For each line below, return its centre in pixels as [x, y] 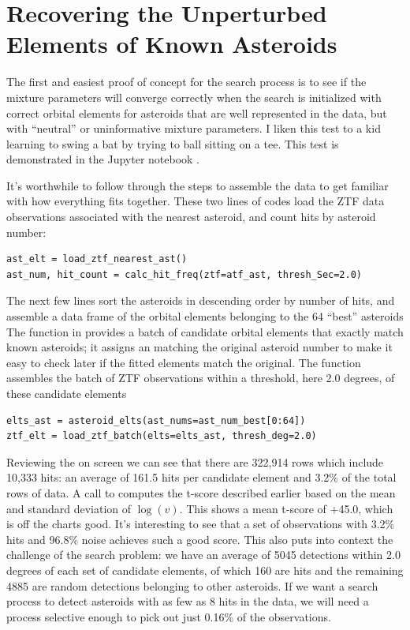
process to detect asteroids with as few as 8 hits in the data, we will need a [188, 601]
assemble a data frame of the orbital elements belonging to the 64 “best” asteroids [205, 316]
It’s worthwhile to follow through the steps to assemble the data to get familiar [198, 185]
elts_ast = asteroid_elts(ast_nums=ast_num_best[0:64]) [156, 420]
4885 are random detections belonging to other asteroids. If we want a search [192, 585]
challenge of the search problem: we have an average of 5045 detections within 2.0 [203, 555]
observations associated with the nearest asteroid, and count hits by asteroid [191, 217]
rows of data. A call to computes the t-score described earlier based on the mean [201, 492]
